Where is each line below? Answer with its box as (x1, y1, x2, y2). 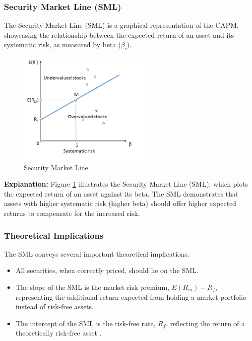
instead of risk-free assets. (15, 301, 94, 312)
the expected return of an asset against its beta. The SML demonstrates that (4, 188, 239, 199)
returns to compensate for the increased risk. (4, 208, 140, 218)
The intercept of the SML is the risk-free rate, (15, 318, 156, 328)
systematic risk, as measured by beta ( (4, 39, 121, 50)
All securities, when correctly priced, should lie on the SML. (15, 265, 198, 275)
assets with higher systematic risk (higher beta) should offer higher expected (4, 198, 237, 208)
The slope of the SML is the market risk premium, (15, 282, 170, 292)
